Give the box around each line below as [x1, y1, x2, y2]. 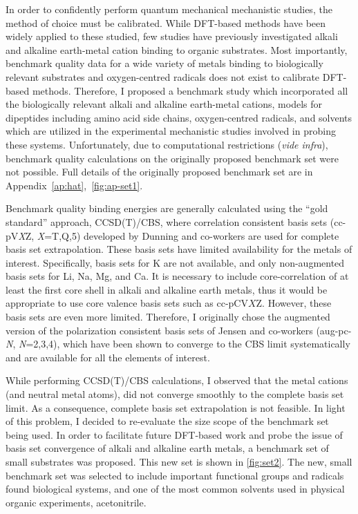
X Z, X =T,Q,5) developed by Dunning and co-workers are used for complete [18, 228, 339, 242]
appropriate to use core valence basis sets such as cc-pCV [6, 296, 248, 310]
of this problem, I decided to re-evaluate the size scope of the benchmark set [6, 414, 329, 428]
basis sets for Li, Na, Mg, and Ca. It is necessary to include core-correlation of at [6, 269, 349, 283]
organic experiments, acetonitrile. [6, 495, 147, 509]
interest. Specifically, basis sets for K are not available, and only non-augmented [6, 255, 345, 269]
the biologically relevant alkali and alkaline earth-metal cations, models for [6, 97, 323, 111]
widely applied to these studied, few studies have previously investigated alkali [6, 29, 338, 44]
